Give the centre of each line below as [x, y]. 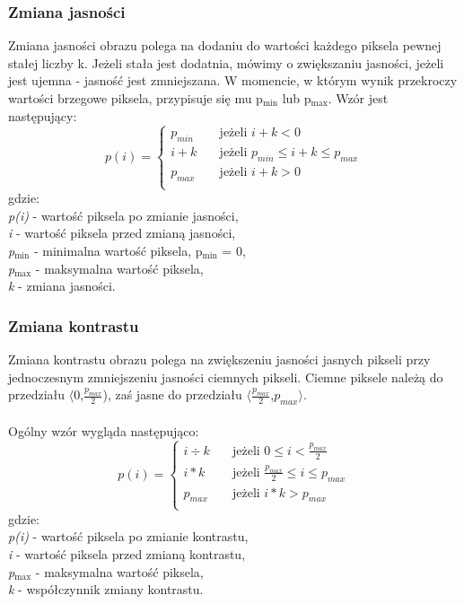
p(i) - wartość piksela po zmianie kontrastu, [128, 536]
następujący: [43, 115]
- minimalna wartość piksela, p [118, 250]
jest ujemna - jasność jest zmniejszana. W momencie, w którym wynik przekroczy [233, 80]
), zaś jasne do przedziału [172, 394]
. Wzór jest [358, 98]
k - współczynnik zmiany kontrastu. [106, 589]
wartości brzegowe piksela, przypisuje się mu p [136, 98]
